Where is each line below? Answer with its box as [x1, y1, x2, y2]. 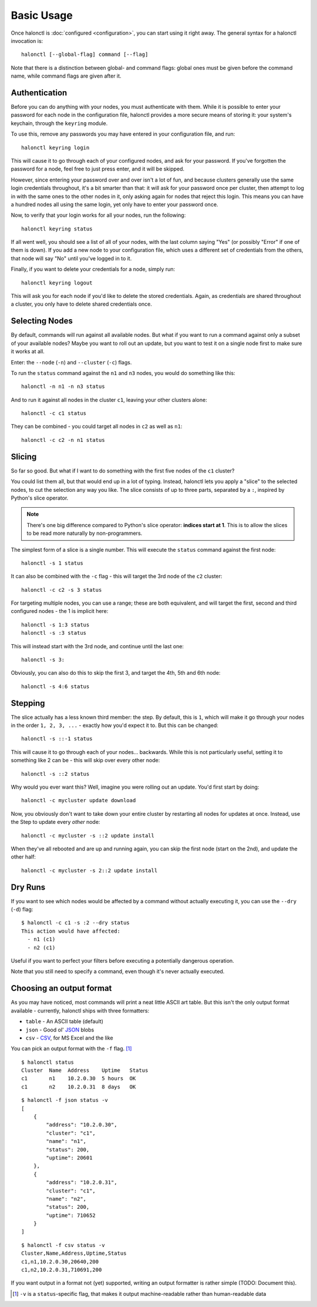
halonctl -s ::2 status [21, 770, 90, 777]
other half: [11, 853, 36, 860]
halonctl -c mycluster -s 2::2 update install [21, 867, 158, 874]
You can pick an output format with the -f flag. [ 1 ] [11, 1045, 132, 1052]
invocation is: [11, 37, 43, 44]
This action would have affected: [21, 927, 120, 934]
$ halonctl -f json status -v [21, 1097, 109, 1104]
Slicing [11, 451, 37, 461]
